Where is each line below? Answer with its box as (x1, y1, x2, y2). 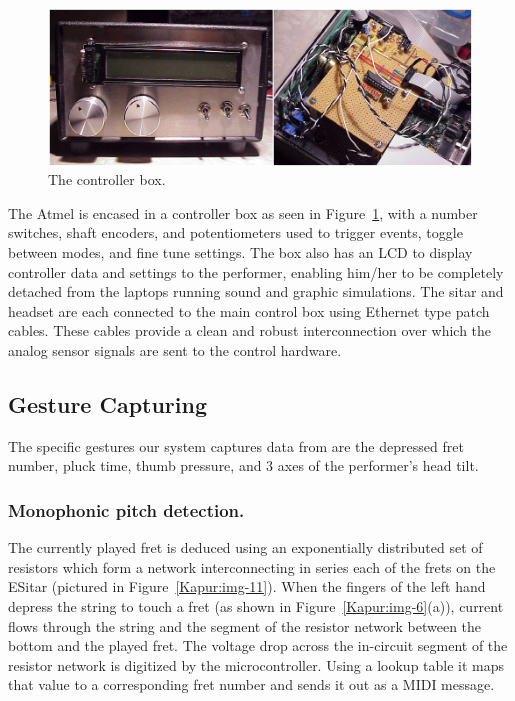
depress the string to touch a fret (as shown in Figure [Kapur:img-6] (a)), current (8, 596, 504, 616)
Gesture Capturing (8, 389, 208, 419)
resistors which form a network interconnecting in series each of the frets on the (8, 556, 496, 577)
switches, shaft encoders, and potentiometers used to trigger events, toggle (8, 222, 463, 243)
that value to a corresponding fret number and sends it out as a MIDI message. (8, 674, 495, 695)
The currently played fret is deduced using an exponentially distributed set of (8, 537, 483, 558)
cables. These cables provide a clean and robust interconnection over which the (8, 320, 492, 341)
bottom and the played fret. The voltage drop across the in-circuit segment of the (8, 635, 508, 656)
